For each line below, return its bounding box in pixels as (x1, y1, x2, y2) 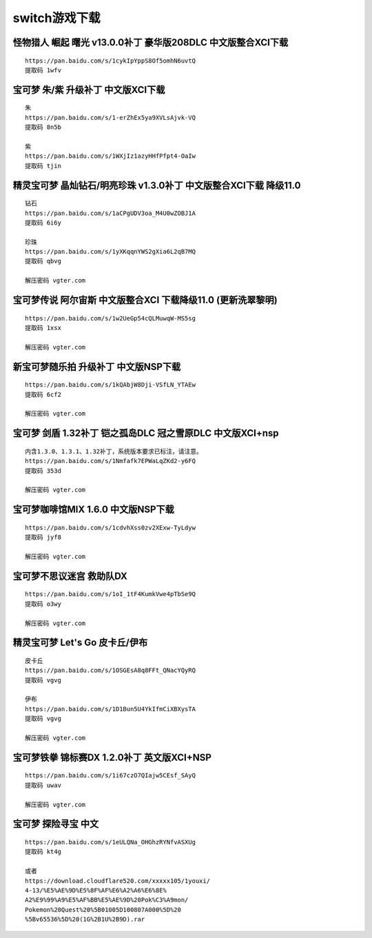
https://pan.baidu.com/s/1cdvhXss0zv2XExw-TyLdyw (25, 524, 196, 531)
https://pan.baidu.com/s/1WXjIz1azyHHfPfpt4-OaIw (25, 152, 196, 160)
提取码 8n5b (25, 123, 62, 131)
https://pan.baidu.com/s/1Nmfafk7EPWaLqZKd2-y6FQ (25, 457, 196, 465)
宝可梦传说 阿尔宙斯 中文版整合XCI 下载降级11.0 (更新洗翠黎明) (12, 294, 278, 306)
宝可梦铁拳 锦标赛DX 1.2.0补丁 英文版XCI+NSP (12, 751, 211, 763)
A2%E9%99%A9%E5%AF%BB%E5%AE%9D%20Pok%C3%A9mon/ (25, 896, 189, 904)
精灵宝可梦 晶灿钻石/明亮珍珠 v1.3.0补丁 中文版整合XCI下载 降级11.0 (12, 179, 301, 191)
